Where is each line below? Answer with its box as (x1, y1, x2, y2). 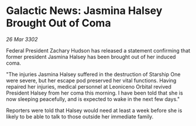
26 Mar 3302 (6, 36, 38, 43)
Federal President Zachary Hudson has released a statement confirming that (6, 47, 191, 54)
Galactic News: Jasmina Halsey (6, 4, 163, 17)
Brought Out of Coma (6, 16, 111, 30)
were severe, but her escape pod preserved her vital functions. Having (6, 77, 177, 84)
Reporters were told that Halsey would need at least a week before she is (6, 107, 183, 114)
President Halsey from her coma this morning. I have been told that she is (6, 89, 183, 96)
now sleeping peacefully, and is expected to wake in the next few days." (6, 95, 180, 103)
